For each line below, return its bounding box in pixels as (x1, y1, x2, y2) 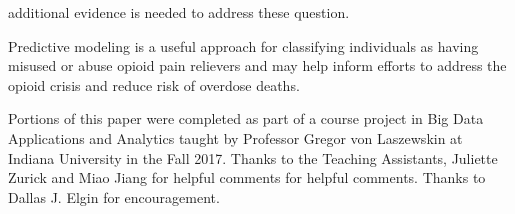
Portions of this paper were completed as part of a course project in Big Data (8, 108, 484, 129)
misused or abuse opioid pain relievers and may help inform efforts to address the (8, 55, 507, 76)
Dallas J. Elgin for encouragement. (8, 186, 220, 207)
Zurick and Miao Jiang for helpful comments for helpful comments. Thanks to (8, 167, 486, 188)
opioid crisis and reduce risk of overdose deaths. (8, 74, 300, 95)
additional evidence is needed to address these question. (8, 2, 350, 22)
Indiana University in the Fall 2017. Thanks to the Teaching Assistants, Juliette (8, 147, 498, 168)
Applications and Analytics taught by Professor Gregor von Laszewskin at (8, 127, 463, 148)
